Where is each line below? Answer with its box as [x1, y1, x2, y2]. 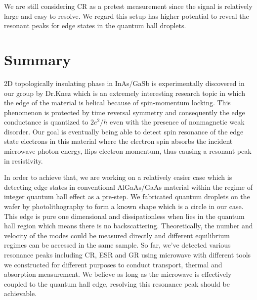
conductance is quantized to [4, 117, 88, 127]
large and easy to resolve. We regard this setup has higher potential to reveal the [4, 10, 249, 21]
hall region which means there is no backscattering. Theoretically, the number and [4, 220, 253, 231]
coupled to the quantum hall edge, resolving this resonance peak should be [4, 278, 230, 289]
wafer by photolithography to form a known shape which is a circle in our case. [4, 201, 244, 212]
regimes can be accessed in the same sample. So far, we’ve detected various [4, 240, 231, 250]
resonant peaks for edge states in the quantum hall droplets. [4, 20, 186, 31]
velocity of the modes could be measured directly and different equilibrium [4, 230, 230, 240]
